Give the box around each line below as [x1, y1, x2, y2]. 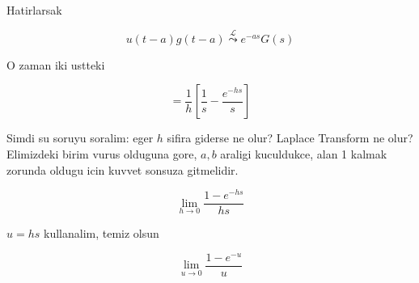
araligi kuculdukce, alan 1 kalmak [220, 146, 387, 162]
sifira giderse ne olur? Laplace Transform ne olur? [167, 129, 413, 146]
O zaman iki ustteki [6, 56, 105, 73]
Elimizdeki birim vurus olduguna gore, [6, 146, 197, 162]
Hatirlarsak [6, 2, 62, 18]
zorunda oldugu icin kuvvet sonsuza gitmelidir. [6, 161, 239, 178]
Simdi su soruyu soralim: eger [6, 129, 154, 146]
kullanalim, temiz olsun [43, 225, 159, 242]
